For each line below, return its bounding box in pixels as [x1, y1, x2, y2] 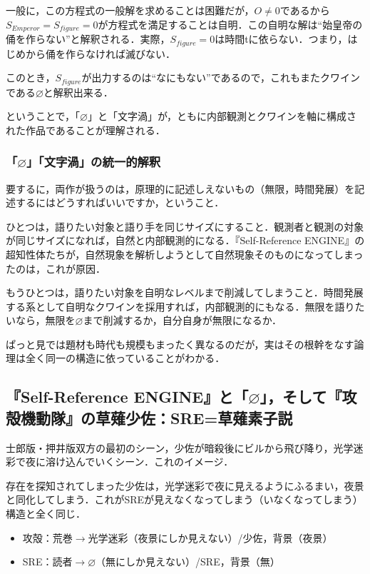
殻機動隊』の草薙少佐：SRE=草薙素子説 [6, 406, 293, 428]
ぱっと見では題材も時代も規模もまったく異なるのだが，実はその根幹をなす [6, 336, 354, 351]
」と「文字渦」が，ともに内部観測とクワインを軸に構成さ [87, 109, 357, 124]
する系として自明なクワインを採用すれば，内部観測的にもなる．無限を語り [6, 298, 355, 313]
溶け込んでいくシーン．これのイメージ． [45, 454, 234, 469]
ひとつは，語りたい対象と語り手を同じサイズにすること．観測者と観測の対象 [6, 218, 364, 233]
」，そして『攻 [259, 386, 357, 408]
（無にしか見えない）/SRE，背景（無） [96, 554, 280, 569]
